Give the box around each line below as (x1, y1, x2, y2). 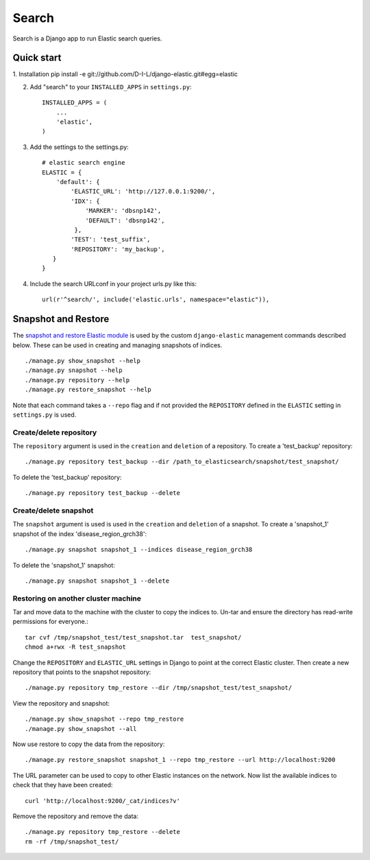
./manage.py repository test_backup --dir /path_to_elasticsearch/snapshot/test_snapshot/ (25, 458, 339, 466)
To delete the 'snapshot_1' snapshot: (12, 561, 116, 569)
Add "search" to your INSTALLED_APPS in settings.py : (29, 82, 192, 91)
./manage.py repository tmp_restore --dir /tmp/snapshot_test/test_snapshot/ (25, 684, 293, 692)
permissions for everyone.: (12, 618, 89, 626)
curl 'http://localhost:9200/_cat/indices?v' (25, 797, 181, 804)
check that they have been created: (12, 781, 113, 789)
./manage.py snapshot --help (25, 367, 123, 374)
